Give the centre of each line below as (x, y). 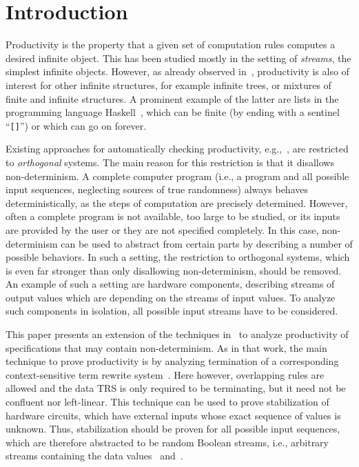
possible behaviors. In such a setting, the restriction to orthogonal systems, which (178, 257)
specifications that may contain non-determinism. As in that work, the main (166, 347)
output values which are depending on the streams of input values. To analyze (171, 297)
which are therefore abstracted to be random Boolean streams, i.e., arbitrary (167, 442)
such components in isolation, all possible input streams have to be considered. (172, 311)
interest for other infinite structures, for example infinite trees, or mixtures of (168, 85)
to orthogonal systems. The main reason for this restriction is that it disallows (170, 162)
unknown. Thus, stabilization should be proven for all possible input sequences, (173, 429)
